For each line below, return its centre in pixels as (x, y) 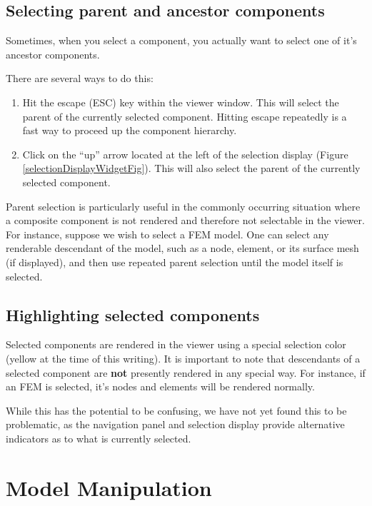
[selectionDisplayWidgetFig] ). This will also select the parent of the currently (191, 168)
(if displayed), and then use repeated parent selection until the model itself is (175, 262)
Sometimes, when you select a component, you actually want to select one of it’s (181, 40)
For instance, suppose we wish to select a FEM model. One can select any (167, 234)
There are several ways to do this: (80, 78)
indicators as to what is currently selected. (99, 438)
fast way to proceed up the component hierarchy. (130, 130)
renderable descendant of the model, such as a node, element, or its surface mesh (182, 248)
